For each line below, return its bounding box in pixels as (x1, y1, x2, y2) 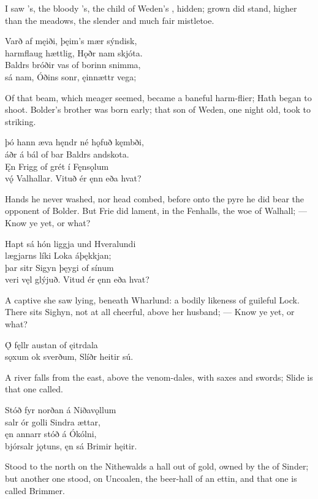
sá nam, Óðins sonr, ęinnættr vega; (5, 70, 137, 83)
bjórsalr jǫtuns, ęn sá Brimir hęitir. (5, 439, 137, 452)
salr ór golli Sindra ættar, (5, 415, 100, 428)
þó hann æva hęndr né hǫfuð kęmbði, (5, 135, 144, 148)
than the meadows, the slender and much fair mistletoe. (5, 13, 214, 26)
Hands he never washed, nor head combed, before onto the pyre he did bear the (5, 192, 305, 205)
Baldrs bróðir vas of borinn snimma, (5, 58, 141, 71)
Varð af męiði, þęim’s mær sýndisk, (5, 34, 137, 47)
